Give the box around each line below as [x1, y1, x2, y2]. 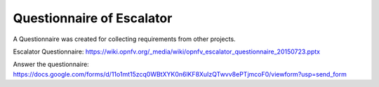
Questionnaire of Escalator [13, 10, 173, 26]
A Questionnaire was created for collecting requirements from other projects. [13, 35, 236, 43]
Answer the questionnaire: [13, 60, 89, 69]
